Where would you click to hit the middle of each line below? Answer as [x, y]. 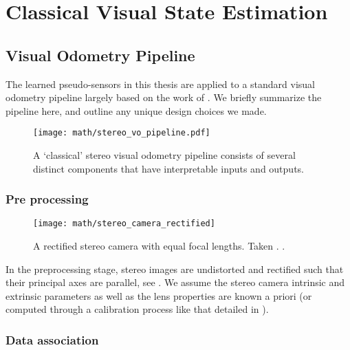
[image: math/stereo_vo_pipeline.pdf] [122, 133]
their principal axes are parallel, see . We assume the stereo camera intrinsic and [175, 282]
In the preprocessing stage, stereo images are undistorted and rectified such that [175, 269]
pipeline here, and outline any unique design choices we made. [136, 110]
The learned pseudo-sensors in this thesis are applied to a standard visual [161, 84]
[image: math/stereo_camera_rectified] [124, 224]
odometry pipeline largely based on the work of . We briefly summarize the [164, 97]
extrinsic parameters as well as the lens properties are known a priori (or [159, 295]
